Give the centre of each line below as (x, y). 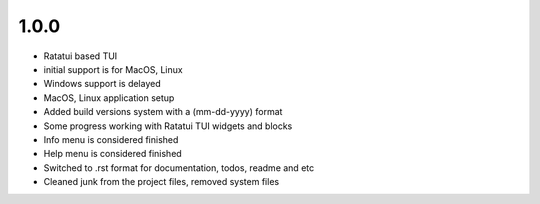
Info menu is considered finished (111, 139)
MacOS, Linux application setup (109, 97)
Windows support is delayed (102, 84)
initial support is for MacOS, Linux (113, 69)
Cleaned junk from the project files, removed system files (161, 182)
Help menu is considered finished (112, 154)
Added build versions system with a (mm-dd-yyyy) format (163, 112)
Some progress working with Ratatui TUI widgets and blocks (168, 126)
